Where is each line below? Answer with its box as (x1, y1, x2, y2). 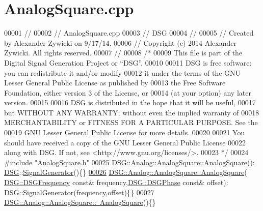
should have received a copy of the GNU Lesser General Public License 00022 (4, 137, 246, 147)
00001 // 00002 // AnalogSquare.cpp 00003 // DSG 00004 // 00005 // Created (4, 27, 254, 38)
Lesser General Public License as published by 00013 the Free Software (4, 77, 226, 88)
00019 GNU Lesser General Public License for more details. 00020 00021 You (4, 127, 245, 138)
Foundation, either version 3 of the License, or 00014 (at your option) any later (4, 87, 251, 98)
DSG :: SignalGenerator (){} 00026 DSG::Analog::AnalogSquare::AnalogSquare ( (4, 167, 247, 177)
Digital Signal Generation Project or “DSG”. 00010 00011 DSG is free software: (4, 57, 252, 68)
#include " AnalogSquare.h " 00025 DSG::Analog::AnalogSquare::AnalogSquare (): (4, 157, 255, 167)
